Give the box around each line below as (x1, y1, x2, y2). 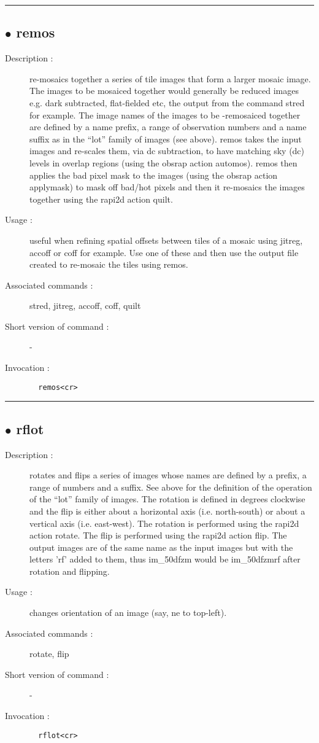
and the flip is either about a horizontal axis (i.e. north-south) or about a (29, 504, 306, 517)
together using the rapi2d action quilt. (29, 192, 173, 205)
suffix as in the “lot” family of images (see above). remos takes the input (29, 132, 302, 145)
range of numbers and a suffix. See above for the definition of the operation (29, 480, 312, 493)
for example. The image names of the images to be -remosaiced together (29, 108, 301, 121)
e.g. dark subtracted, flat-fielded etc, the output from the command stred (29, 96, 305, 109)
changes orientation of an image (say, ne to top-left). (29, 606, 227, 619)
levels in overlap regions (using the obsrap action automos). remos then (29, 156, 298, 169)
